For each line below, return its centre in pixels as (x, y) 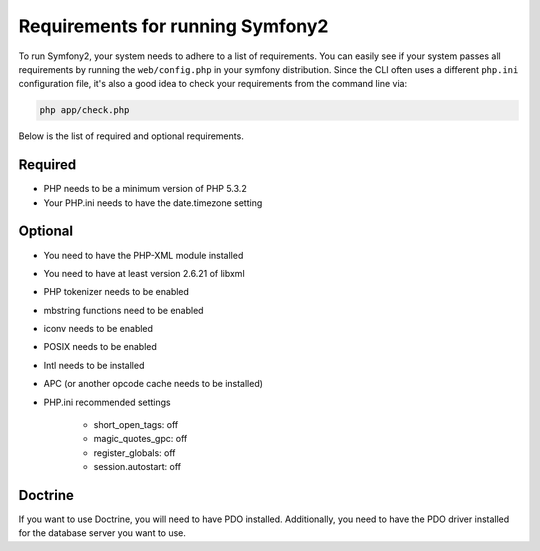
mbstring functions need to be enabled (123, 310)
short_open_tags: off (136, 425)
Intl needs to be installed (94, 365)
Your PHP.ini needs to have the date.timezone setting (153, 202)
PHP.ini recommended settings (107, 402)
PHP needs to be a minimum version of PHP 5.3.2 (145, 189)
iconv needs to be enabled (98, 329)
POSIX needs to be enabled (100, 347)
